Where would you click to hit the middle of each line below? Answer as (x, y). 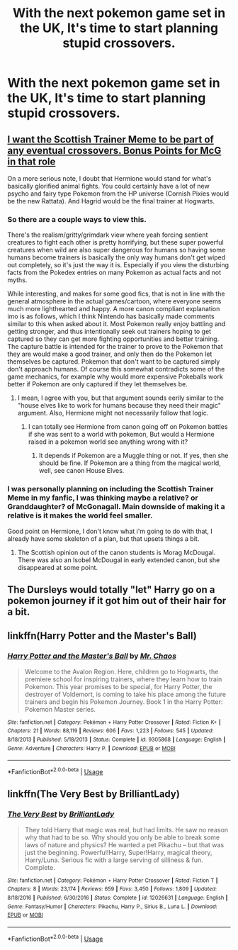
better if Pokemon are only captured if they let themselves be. (97, 384)
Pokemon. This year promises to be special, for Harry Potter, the (118, 686)
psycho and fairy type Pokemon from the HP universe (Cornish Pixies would (118, 194)
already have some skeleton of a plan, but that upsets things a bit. (103, 538)
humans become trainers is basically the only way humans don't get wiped (117, 257)
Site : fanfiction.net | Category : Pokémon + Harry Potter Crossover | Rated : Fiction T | (113, 881)
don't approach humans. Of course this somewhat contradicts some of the (116, 369)
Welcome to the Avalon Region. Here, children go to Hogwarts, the (121, 671)
